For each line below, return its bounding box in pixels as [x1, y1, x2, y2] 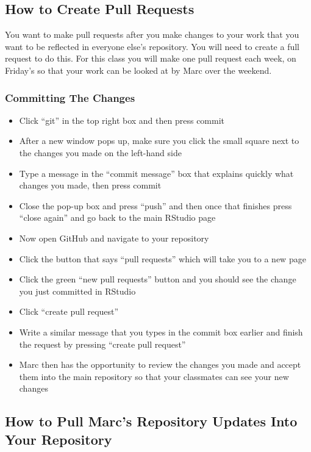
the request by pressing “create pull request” [19, 337, 186, 350]
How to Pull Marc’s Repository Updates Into [5, 412, 298, 431]
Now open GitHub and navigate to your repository [19, 231, 209, 244]
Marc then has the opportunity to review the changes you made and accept [19, 358, 301, 371]
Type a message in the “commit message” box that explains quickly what [19, 167, 294, 179]
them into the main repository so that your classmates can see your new [19, 370, 289, 382]
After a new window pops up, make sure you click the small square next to [19, 134, 299, 147]
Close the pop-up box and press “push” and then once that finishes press [19, 199, 292, 212]
